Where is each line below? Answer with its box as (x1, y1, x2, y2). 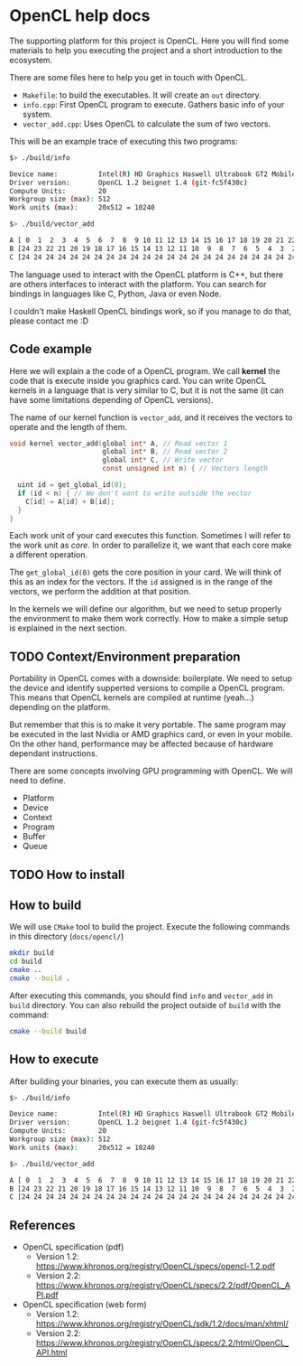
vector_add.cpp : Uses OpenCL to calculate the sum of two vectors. (22, 118, 271, 129)
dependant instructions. (9, 748, 98, 759)
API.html (35, 1347, 68, 1358)
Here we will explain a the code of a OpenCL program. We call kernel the (9, 365, 281, 376)
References (9, 1217, 76, 1233)
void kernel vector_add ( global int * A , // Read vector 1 (9, 439, 228, 448)
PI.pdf (35, 1289, 59, 1301)
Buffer (22, 831, 47, 842)
